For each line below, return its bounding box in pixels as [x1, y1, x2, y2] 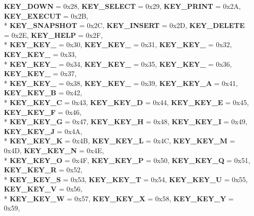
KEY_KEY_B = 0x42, [4, 87, 83, 98]
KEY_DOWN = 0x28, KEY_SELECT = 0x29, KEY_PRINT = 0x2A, [4, 1, 241, 11]
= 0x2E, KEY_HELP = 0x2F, [4, 29, 103, 40]
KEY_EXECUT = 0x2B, [4, 10, 88, 21]
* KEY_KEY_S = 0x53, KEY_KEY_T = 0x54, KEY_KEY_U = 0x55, [4, 174, 248, 184]
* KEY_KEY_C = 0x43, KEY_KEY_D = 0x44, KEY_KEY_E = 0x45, [4, 97, 249, 107]
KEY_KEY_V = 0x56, [4, 184, 83, 194]
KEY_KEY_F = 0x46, [4, 107, 82, 117]
